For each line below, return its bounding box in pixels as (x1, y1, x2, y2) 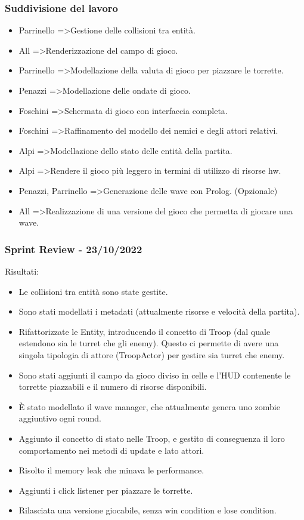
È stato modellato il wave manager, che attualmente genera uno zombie (18, 400, 280, 413)
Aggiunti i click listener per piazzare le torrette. (18, 484, 193, 496)
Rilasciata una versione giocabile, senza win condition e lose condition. (18, 504, 277, 516)
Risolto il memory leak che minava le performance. (18, 464, 204, 476)
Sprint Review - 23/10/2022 (5, 241, 142, 256)
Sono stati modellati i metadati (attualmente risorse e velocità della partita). (18, 305, 300, 318)
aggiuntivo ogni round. (18, 412, 101, 424)
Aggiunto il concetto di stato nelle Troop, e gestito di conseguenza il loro (18, 432, 285, 444)
